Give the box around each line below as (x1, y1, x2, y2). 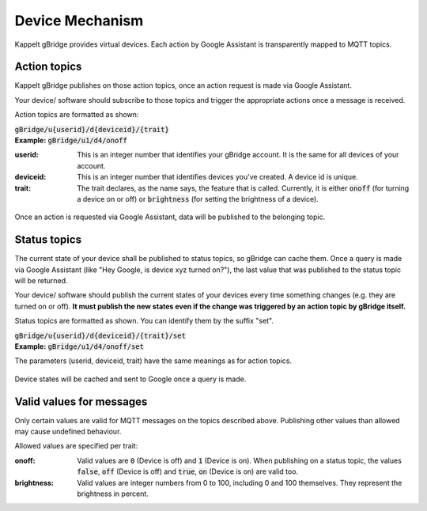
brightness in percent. (77, 489, 149, 498)
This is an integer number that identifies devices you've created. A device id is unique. (77, 172, 359, 182)
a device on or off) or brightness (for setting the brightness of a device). (77, 194, 319, 203)
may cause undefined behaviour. (14, 427, 122, 437)
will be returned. (14, 276, 68, 286)
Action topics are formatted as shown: (14, 110, 139, 119)
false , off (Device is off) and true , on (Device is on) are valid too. (77, 467, 299, 476)
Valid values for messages (14, 395, 148, 408)
